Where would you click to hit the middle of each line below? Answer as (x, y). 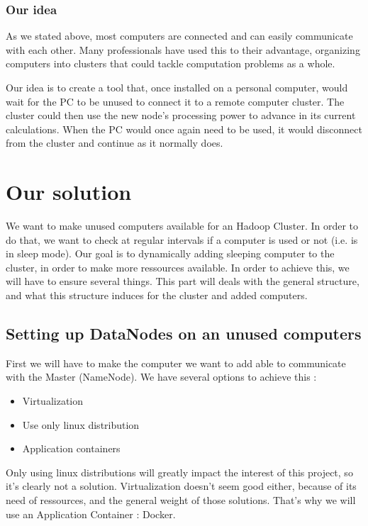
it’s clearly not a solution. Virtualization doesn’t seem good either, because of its (181, 486)
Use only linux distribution (81, 424)
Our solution (69, 192)
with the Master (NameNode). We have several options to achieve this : (161, 377)
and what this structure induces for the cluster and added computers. (157, 295)
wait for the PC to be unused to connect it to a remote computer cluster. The (175, 101)
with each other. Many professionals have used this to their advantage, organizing (183, 49)
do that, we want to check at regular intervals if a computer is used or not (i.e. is (182, 239)
